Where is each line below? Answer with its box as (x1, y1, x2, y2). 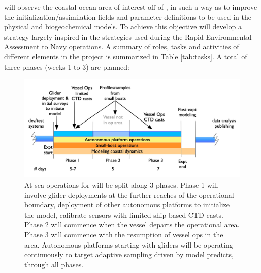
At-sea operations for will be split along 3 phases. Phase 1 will (24, 179, 218, 190)
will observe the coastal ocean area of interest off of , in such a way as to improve (4, 2, 257, 12)
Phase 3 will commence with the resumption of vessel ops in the (24, 229, 223, 239)
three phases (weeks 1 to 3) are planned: (4, 61, 129, 72)
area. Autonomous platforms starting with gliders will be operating (24, 239, 233, 250)
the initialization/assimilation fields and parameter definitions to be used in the (4, 11, 252, 22)
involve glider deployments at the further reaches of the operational (24, 189, 234, 200)
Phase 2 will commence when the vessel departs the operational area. (24, 219, 240, 230)
